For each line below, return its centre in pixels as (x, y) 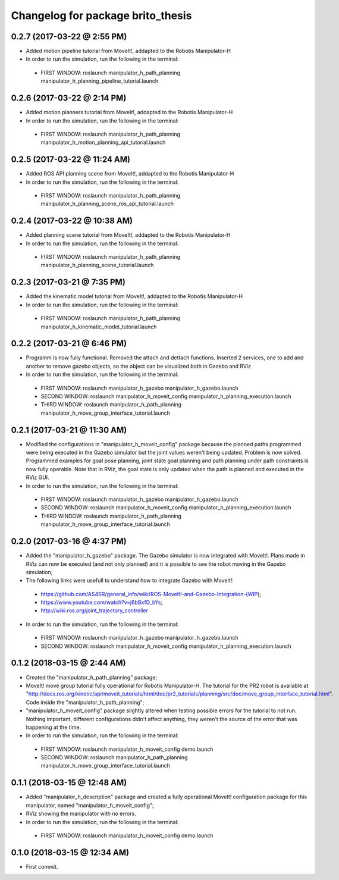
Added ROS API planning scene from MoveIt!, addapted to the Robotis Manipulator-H (130, 174)
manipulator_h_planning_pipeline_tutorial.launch (100, 81)
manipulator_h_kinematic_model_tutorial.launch (99, 327)
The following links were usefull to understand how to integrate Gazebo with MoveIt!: (130, 581)
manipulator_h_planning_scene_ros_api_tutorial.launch (107, 204)
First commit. (42, 866)
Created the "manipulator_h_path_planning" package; (92, 677)
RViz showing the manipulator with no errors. (81, 814)
